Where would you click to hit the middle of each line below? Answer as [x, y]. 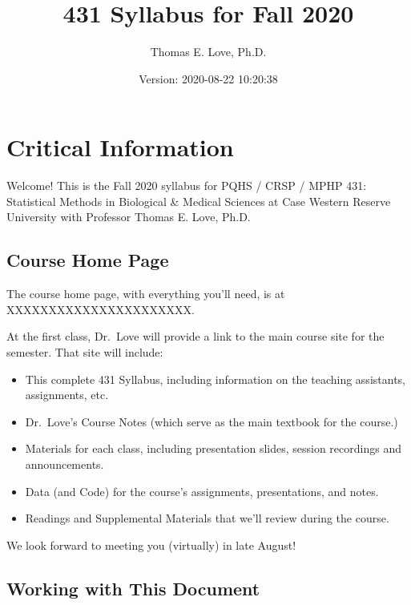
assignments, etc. [67, 395]
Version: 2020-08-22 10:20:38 [208, 78]
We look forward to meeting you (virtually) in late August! [151, 544]
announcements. [64, 464]
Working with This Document [133, 588]
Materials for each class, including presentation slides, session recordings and [213, 448]
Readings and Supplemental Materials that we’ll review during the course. [207, 518]
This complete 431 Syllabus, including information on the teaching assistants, [215, 379]
